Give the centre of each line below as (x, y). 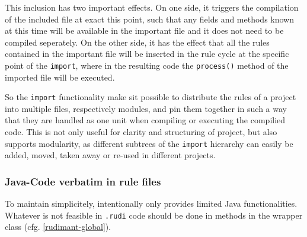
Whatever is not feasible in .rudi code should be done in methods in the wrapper (154, 215)
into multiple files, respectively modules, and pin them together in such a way (146, 108)
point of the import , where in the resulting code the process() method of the (147, 65)
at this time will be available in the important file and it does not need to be (144, 31)
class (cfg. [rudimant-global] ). (58, 227)
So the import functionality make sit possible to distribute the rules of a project (151, 97)
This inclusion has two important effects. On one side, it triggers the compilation (152, 7)
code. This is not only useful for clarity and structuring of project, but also (141, 132)
